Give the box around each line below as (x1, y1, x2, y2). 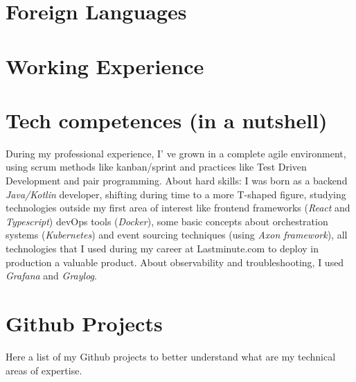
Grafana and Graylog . (6, 268, 97, 283)
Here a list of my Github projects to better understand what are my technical (6, 349, 336, 363)
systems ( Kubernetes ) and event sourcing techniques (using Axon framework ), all (6, 227, 348, 242)
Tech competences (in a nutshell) (6, 105, 328, 134)
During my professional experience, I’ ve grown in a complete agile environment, (6, 146, 346, 160)
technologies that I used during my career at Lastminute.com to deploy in (6, 241, 319, 256)
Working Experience (6, 51, 204, 80)
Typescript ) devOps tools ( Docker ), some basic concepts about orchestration (6, 214, 328, 228)
